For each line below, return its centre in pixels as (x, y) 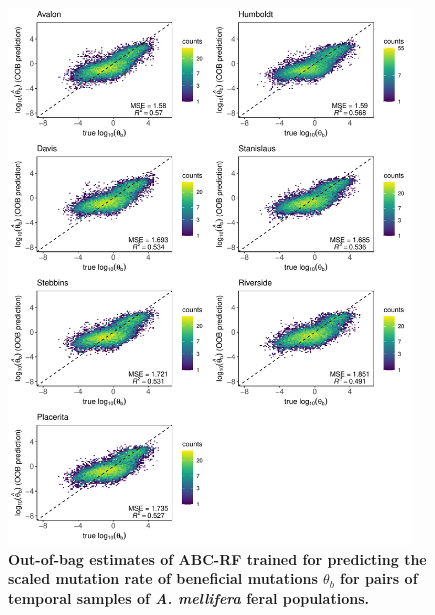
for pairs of (379, 578)
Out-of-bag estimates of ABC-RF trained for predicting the (217, 558)
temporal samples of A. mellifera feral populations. (188, 597)
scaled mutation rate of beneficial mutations (163, 578)
